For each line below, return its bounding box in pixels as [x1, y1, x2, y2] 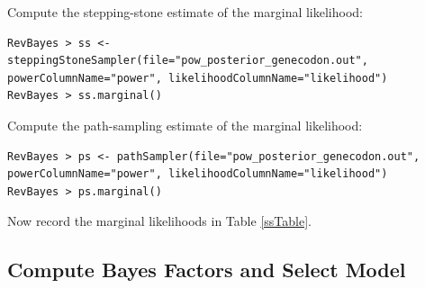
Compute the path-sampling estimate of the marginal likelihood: [7, 115, 363, 134]
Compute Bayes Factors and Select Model [7, 256, 406, 283]
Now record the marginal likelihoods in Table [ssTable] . [7, 211, 312, 230]
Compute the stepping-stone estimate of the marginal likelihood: [7, 3, 363, 21]
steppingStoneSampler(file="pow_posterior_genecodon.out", [7, 54, 368, 67]
